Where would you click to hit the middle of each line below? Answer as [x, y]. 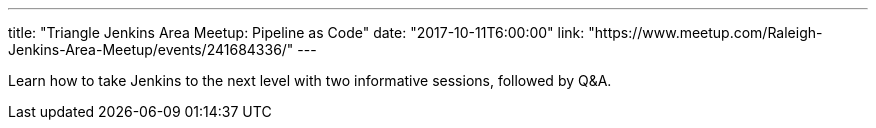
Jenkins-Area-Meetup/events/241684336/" [151, 49]
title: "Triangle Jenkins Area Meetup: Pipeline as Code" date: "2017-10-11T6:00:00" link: [296, 32]
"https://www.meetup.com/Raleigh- [705, 32]
